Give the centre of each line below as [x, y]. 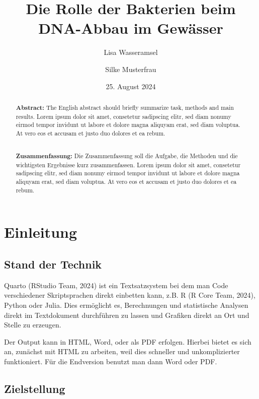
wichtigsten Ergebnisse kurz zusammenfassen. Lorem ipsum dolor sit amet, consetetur [128, 164]
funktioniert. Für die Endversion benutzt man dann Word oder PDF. [111, 361]
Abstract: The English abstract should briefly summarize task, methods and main [125, 107]
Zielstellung [35, 388]
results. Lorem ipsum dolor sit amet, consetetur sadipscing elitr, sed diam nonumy [123, 116]
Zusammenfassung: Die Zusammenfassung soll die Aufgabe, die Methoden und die [127, 156]
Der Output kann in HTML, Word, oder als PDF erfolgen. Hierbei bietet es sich [128, 341]
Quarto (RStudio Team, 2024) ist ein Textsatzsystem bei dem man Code [116, 285]
